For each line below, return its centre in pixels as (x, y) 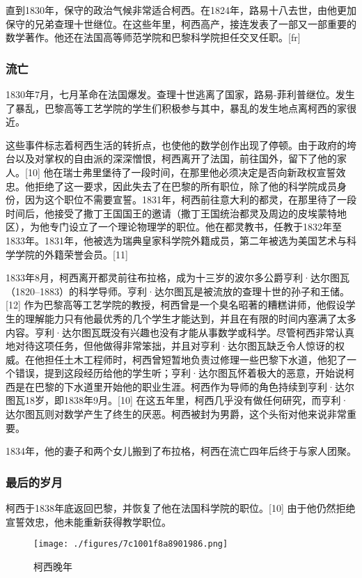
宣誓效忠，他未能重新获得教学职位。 (88, 521)
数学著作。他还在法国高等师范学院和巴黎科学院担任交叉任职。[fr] (153, 37)
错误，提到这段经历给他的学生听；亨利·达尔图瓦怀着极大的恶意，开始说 (180, 373)
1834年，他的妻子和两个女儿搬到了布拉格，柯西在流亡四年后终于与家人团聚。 (181, 451)
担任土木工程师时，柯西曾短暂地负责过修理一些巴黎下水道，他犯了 (195, 359)
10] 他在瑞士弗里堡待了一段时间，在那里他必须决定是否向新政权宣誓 (182, 172)
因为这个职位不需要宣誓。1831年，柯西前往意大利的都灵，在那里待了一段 (190, 200)
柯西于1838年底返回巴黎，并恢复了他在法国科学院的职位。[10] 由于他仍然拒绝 (181, 508)
